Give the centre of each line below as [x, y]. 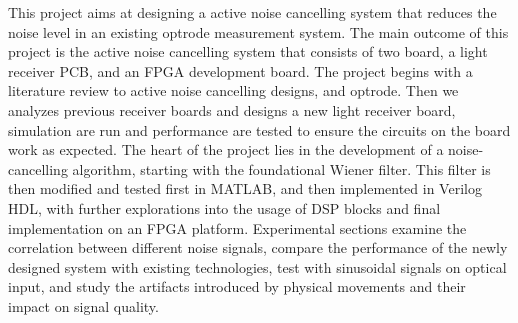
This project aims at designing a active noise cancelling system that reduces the [252, 12]
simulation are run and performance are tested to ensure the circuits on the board [259, 129]
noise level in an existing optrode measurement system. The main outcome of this [258, 31]
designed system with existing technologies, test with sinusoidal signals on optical [257, 266]
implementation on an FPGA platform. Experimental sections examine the [237, 227]
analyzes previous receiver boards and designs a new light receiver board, [232, 109]
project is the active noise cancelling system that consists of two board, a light [248, 51]
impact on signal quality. [83, 305]
